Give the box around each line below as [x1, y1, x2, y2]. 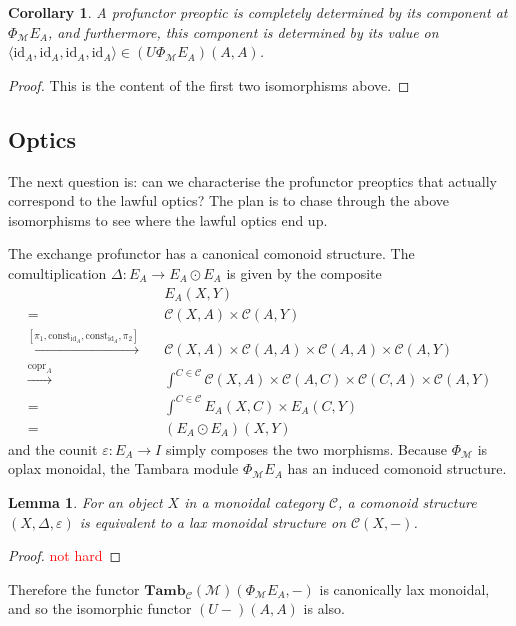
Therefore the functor [8, 578, 140, 599]
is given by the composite [226, 262, 382, 283]
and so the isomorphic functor [8, 598, 192, 619]
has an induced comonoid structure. [287, 458, 507, 479]
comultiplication [8, 262, 107, 283]
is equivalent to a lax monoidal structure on [79, 511, 347, 532]
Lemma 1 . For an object [8, 491, 163, 512]
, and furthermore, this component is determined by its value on [47, 21, 439, 42]
